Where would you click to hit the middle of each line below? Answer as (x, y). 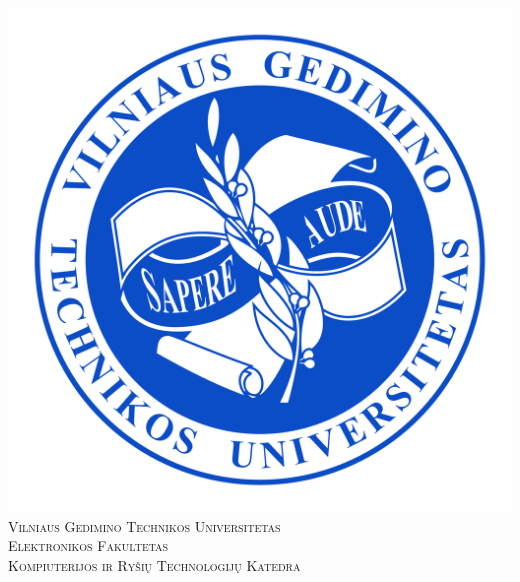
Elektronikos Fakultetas (88, 545)
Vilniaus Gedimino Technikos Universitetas (144, 525)
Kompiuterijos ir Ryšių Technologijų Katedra (154, 564)
